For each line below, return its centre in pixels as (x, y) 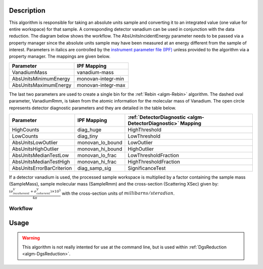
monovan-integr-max (101, 85)
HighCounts (26, 130)
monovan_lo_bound (100, 143)
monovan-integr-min (100, 79)
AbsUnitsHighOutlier (35, 149)
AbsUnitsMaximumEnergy (42, 85)
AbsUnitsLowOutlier (35, 143)
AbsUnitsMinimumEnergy (41, 79)
